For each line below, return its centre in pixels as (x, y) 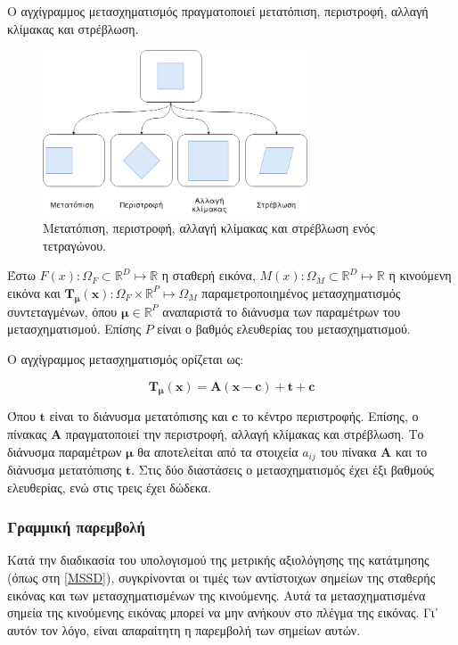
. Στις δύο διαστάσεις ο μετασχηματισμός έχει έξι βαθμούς (282, 469)
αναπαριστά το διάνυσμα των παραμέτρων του (282, 311)
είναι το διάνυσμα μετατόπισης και (139, 416)
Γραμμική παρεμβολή (76, 527)
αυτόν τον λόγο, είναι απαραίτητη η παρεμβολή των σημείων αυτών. (184, 629)
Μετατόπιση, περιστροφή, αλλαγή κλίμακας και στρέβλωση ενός (209, 228)
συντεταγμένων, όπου (62, 311)
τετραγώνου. (75, 245)
